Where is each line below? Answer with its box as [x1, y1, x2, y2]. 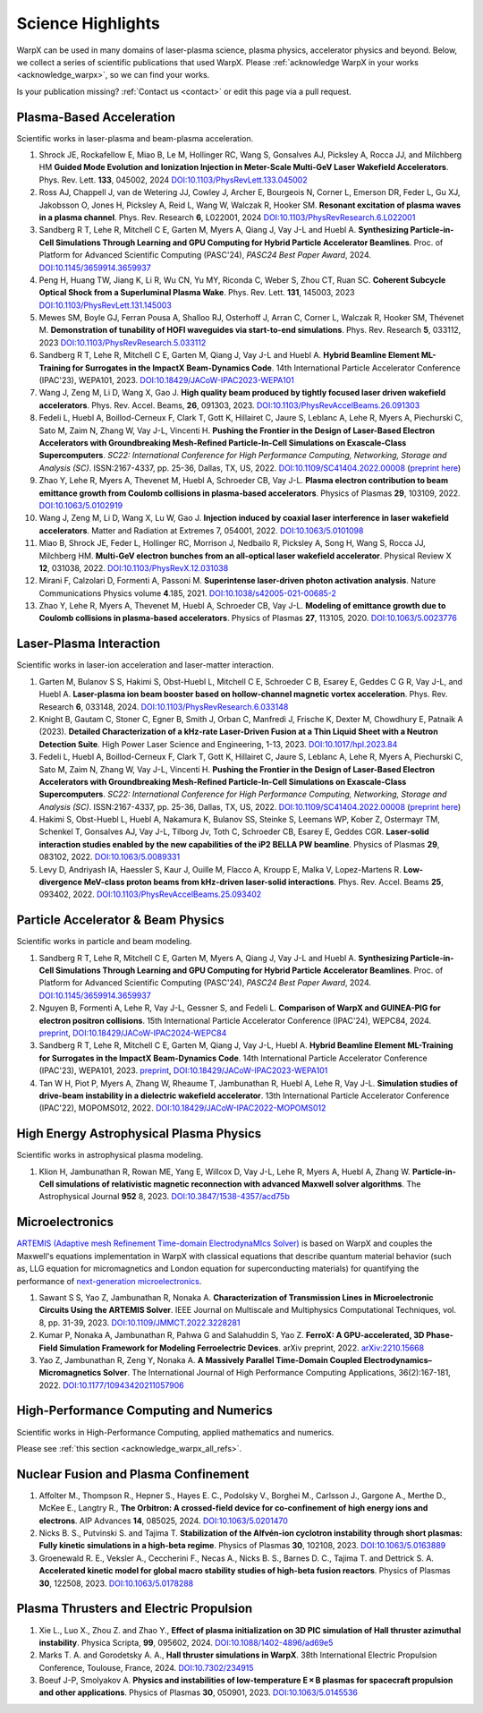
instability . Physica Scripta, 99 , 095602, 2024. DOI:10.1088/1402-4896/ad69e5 [38, 1637, 334, 1648]
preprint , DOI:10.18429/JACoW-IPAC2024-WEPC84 [38, 1027, 227, 1038]
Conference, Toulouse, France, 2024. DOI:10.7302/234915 [38, 1662, 254, 1673]
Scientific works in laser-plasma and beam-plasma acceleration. [16, 132, 254, 143]
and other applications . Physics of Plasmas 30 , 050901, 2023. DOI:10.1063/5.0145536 [38, 1687, 358, 1698]
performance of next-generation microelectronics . [16, 1275, 202, 1286]
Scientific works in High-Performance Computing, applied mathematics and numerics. [16, 1427, 335, 1437]
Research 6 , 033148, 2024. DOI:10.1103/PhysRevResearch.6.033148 [38, 701, 289, 712]
